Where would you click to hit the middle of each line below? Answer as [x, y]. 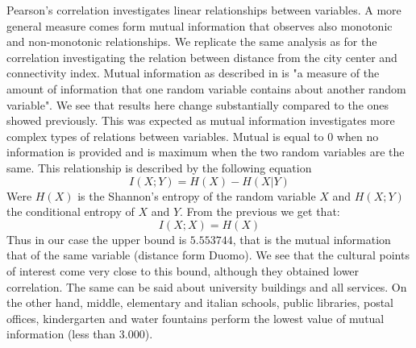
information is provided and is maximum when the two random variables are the [206, 152]
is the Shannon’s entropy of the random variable [197, 195]
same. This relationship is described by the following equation [159, 167]
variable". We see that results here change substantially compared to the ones [198, 104]
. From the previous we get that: [260, 211]
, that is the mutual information [312, 239]
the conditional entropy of [71, 211]
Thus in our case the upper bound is [97, 239]
